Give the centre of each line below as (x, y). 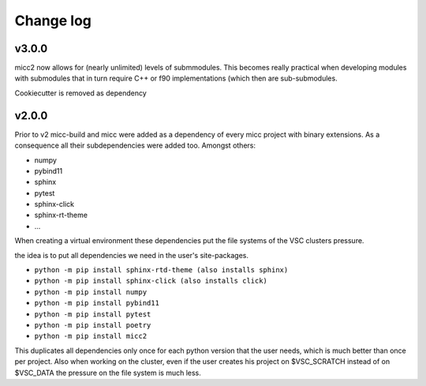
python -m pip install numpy (91, 292)
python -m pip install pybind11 (97, 303)
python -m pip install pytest (93, 314)
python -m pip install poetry (93, 325)
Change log (53, 21)
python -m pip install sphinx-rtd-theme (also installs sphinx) (161, 270)
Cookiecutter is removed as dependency (81, 93)
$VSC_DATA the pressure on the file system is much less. (108, 373)
